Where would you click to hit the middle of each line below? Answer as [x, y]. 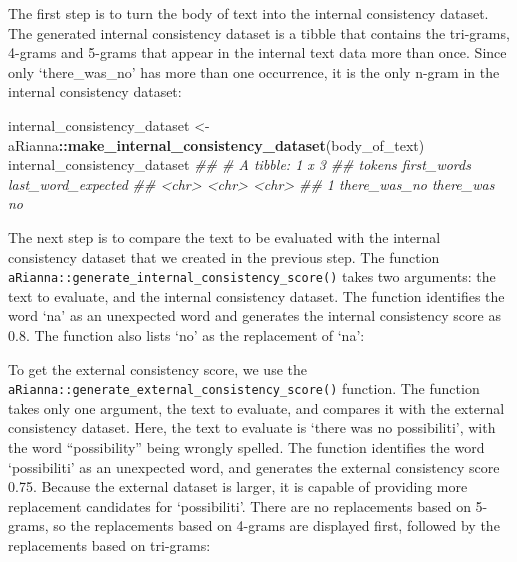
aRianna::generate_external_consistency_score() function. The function [244, 388]
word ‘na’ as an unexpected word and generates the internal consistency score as [254, 315]
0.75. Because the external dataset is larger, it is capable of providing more [238, 486]
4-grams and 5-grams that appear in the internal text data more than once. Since [257, 52]
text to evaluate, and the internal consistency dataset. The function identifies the [256, 295]
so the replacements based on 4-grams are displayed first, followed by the [276, 525]
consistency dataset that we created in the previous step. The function [224, 256]
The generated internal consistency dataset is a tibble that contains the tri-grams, [259, 32]
